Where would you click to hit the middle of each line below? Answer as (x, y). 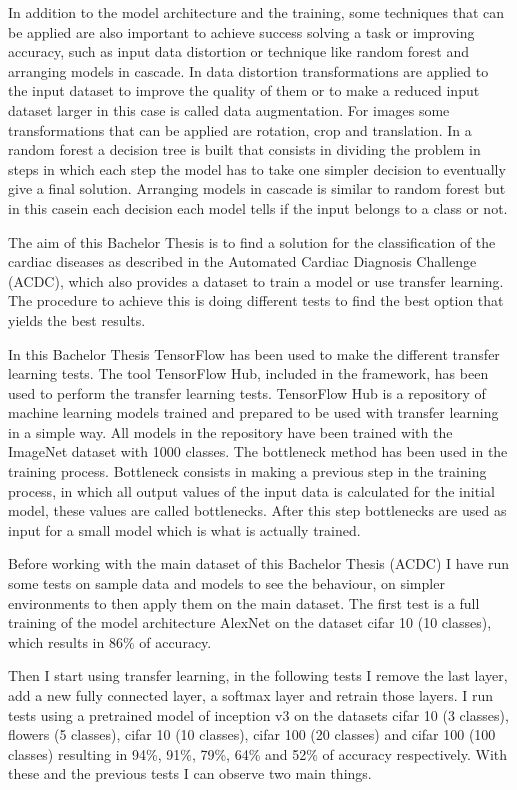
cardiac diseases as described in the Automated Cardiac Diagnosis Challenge (242, 261)
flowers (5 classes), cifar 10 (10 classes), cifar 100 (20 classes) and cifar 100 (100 (252, 734)
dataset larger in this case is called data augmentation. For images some (229, 109)
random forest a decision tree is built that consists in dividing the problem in (244, 149)
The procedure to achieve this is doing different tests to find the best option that (256, 300)
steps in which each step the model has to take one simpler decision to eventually (257, 168)
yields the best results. (77, 319)
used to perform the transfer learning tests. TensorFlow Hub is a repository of (247, 392)
